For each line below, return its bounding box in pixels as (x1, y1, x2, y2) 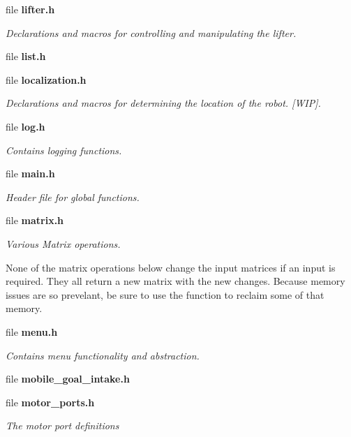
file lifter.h (6, 2, 55, 16)
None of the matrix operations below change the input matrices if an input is (6, 260, 336, 274)
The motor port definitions (6, 418, 119, 433)
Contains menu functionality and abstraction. (6, 348, 200, 362)
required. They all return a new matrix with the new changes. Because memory (6, 274, 345, 288)
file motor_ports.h (6, 394, 95, 409)
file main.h (6, 166, 55, 181)
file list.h (6, 49, 46, 64)
